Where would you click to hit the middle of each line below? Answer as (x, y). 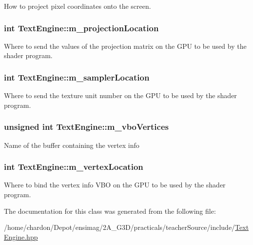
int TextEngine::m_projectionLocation (81, 28)
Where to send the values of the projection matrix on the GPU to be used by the (125, 46)
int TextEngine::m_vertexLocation (74, 167)
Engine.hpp (21, 236)
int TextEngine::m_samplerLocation (77, 77)
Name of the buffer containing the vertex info (72, 145)
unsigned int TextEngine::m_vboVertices (86, 127)
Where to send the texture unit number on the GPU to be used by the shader (120, 95)
